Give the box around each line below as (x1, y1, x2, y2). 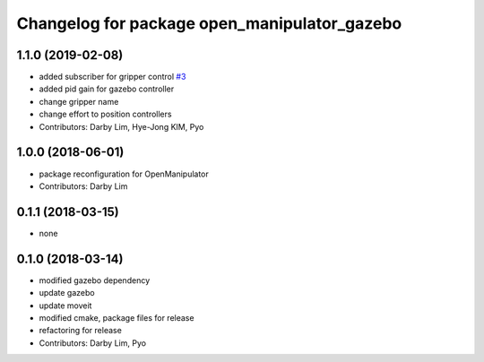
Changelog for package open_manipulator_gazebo (16, 13, 402, 33)
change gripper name (39, 96, 119, 107)
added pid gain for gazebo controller (39, 83, 175, 94)
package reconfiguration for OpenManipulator (39, 168, 210, 179)
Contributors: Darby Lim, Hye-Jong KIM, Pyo (39, 121, 204, 132)
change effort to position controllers (39, 108, 172, 120)
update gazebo (39, 288, 95, 298)
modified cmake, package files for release (39, 312, 194, 323)
